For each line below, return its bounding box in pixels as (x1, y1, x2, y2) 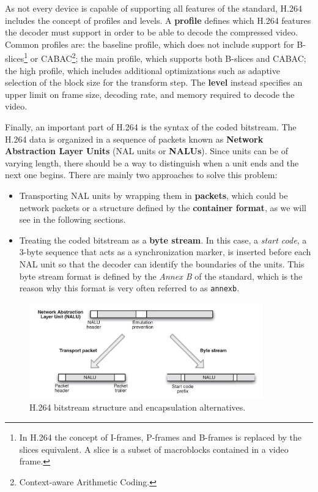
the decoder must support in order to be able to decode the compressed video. (5, 26, 298, 39)
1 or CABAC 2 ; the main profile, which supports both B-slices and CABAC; (24, 50, 306, 65)
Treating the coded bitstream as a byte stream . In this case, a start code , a (19, 233, 307, 246)
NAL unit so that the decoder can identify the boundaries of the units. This (19, 257, 305, 270)
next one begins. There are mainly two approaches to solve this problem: (5, 168, 278, 181)
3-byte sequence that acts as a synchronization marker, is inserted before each (19, 245, 311, 258)
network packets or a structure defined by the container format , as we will (19, 201, 306, 214)
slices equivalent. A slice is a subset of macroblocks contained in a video (19, 442, 289, 455)
